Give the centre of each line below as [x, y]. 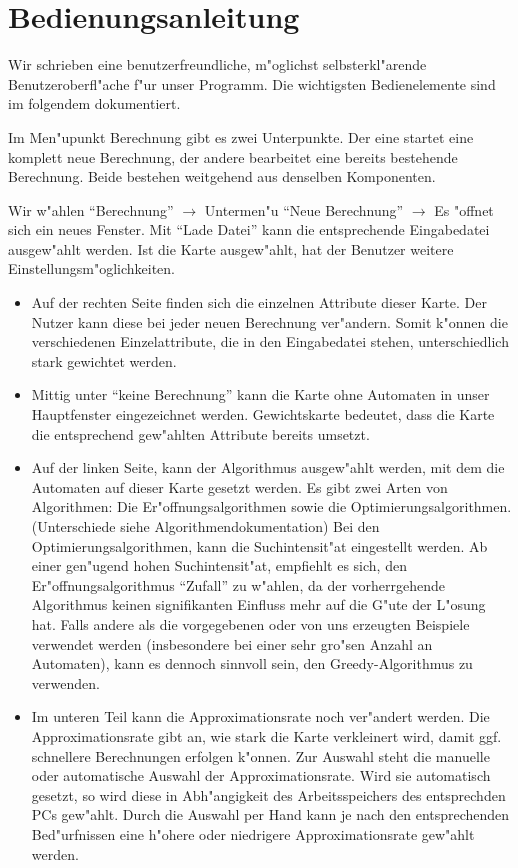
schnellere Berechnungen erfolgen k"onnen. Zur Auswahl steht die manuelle [260, 755]
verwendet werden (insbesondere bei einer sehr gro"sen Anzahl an [232, 643]
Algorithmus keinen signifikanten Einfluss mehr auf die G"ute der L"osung [258, 604]
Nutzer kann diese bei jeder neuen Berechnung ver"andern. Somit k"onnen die [269, 321]
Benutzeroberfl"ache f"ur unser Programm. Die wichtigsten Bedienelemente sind [252, 83]
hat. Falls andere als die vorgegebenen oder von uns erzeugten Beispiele [250, 623]
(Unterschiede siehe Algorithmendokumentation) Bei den [205, 526]
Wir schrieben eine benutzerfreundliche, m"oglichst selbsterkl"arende [217, 64]
